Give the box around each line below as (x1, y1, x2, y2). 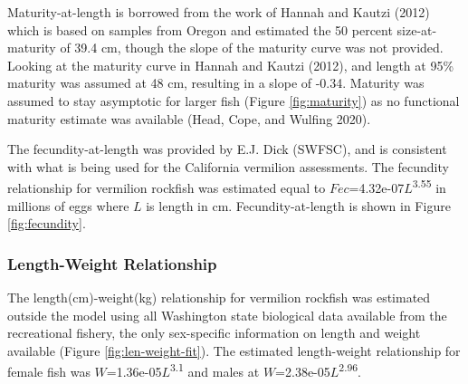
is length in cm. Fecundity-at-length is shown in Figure (146, 196, 451, 215)
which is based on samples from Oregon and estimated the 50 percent (7, 20, 393, 39)
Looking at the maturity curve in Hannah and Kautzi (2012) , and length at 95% (7, 55, 454, 74)
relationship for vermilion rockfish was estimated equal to (7, 178, 326, 197)
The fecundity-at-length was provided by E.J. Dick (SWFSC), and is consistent (7, 139, 447, 158)
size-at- (396, 20, 437, 39)
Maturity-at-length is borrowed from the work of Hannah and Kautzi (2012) (7, 3, 430, 21)
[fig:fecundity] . (7, 214, 86, 233)
